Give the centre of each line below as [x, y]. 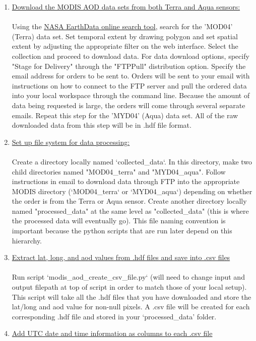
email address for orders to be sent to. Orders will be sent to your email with [131, 76]
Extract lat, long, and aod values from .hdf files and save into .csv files [121, 257]
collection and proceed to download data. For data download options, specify [131, 56]
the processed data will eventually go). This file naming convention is [119, 221]
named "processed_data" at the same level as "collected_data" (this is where [130, 210]
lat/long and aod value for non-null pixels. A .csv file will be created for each [131, 307]
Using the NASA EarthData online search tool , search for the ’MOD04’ [122, 26]
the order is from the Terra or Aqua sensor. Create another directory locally [129, 201]
